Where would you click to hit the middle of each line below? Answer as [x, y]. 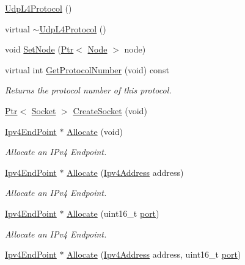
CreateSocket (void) [110, 110]
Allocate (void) [95, 131]
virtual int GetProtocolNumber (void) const [87, 69]
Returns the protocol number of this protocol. [88, 90]
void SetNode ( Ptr [39, 49]
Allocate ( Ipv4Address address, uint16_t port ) [154, 254]
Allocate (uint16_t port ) [113, 213]
